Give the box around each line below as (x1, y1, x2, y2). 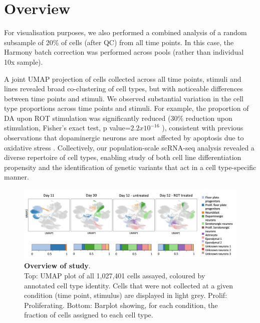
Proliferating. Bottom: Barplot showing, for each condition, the (24, 299, 218, 310)
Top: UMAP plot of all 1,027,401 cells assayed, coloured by (24, 270, 205, 280)
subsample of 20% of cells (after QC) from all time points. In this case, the (4, 37, 234, 47)
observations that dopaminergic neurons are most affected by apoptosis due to (4, 132, 244, 143)
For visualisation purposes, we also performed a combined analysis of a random (4, 27, 247, 38)
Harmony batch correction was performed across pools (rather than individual (4, 47, 244, 57)
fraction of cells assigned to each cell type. (24, 309, 153, 320)
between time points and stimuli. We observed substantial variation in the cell (4, 93, 244, 103)
